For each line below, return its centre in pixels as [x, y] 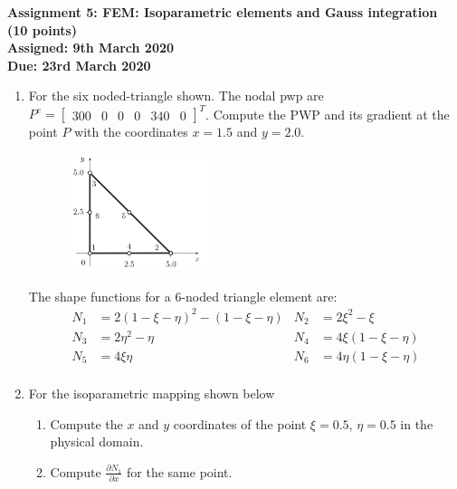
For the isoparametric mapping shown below [152, 393]
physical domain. [97, 441]
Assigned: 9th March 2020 [91, 48]
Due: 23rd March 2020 [79, 65]
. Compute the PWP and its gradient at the [328, 114]
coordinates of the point [240, 423]
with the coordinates [131, 132]
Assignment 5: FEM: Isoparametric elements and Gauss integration [223, 12]
